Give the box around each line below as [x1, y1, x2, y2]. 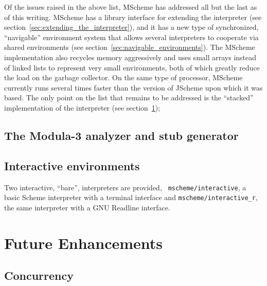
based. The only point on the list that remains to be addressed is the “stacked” [4, 92, 254, 103]
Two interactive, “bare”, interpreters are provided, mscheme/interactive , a [4, 182, 246, 192]
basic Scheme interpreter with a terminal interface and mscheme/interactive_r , [4, 192, 258, 203]
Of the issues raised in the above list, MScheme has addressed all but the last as [4, 2, 257, 12]
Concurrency [4, 267, 74, 283]
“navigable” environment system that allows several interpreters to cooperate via [4, 31, 259, 42]
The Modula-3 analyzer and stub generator [4, 127, 239, 143]
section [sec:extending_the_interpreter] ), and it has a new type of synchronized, [4, 22, 259, 32]
